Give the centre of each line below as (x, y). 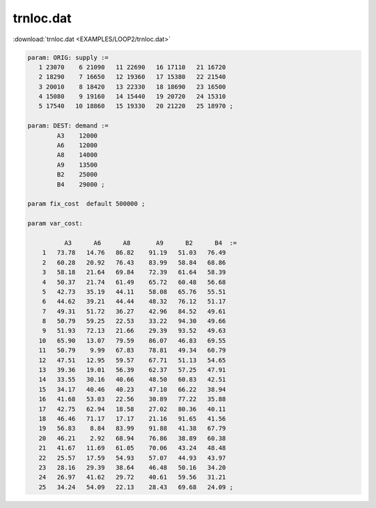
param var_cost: (55, 224)
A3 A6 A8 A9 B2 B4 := (150, 243)
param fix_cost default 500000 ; (86, 204)
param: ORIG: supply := (68, 57)
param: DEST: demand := (68, 126)
